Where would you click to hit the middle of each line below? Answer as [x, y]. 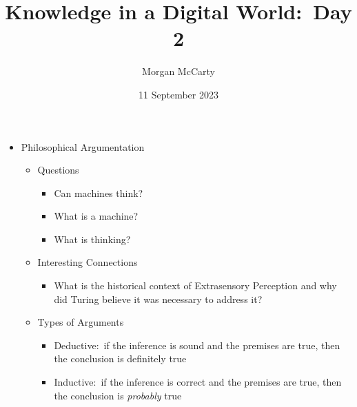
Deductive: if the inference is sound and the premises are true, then [197, 345]
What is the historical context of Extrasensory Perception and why [195, 285]
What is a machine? [96, 216]
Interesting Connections [88, 262]
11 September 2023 [178, 94]
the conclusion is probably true [118, 395]
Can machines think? [99, 192]
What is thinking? [92, 239]
